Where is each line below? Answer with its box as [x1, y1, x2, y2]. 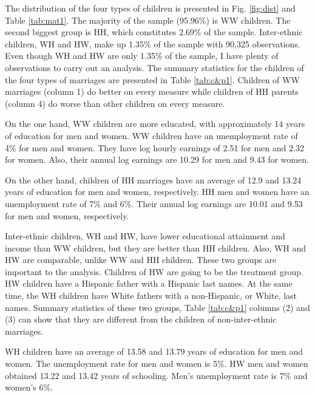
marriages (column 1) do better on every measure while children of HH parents [5, 85, 299, 98]
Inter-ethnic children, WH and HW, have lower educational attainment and [5, 230, 285, 242]
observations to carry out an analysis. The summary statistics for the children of [5, 61, 304, 73]
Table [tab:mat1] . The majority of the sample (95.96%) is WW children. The [5, 13, 291, 26]
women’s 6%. [5, 381, 53, 394]
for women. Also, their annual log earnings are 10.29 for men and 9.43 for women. [5, 153, 309, 166]
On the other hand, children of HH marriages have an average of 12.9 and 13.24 [5, 173, 302, 186]
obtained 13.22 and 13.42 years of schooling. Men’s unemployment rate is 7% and [5, 369, 308, 381]
